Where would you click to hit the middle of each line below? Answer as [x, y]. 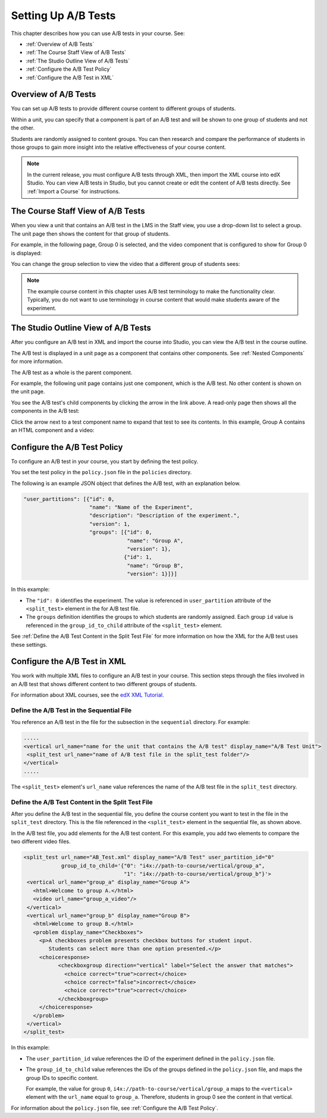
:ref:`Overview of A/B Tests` [60, 44]
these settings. [29, 644]
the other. [23, 128]
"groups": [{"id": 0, [121, 532]
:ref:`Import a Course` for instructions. [73, 191]
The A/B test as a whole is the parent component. [72, 372]
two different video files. [41, 841]
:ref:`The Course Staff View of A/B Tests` [76, 52]
